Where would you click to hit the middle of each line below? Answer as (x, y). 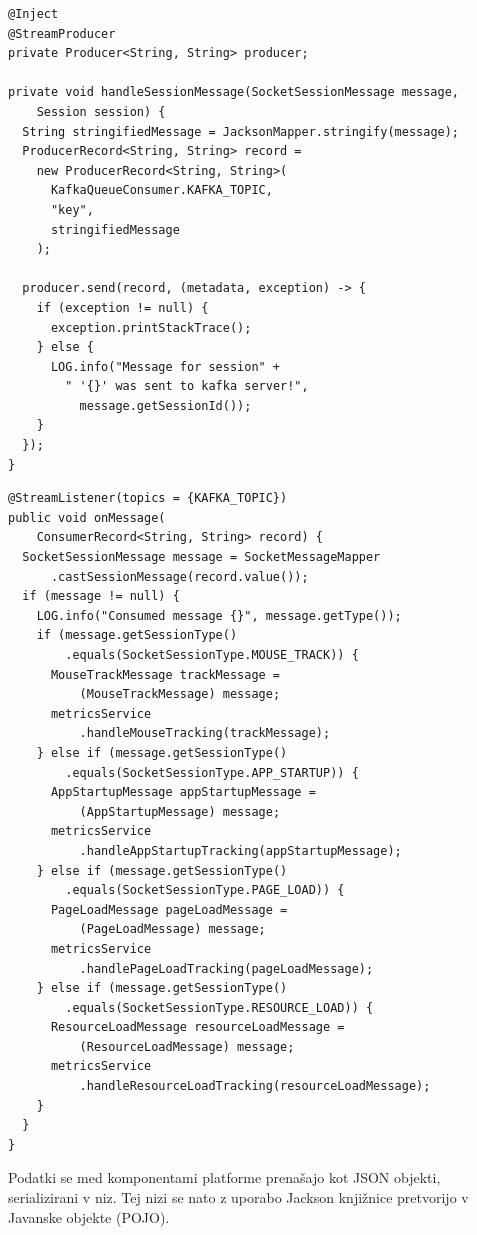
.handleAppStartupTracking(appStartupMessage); (240, 850)
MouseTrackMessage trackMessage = (165, 674)
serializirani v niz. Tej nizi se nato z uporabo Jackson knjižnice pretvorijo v (238, 1197)
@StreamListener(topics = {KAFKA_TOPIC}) (148, 498)
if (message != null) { (101, 596)
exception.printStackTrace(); (151, 327)
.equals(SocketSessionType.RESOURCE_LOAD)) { (219, 1007)
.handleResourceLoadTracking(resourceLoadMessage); (255, 1086)
